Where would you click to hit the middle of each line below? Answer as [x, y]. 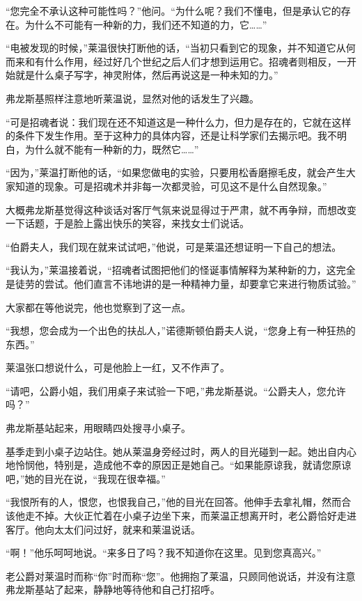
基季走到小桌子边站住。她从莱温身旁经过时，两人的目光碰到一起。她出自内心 [181, 451]
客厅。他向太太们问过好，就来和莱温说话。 [103, 529]
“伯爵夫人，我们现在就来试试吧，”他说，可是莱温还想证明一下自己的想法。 [174, 246]
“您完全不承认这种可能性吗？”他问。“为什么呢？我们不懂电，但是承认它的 [173, 10]
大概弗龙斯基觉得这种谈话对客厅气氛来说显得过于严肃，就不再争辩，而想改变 [181, 209]
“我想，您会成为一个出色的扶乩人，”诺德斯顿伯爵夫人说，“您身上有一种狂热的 [181, 330]
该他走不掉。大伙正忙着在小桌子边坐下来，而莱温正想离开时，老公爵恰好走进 [181, 516]
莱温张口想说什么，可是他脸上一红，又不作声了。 [118, 367]
